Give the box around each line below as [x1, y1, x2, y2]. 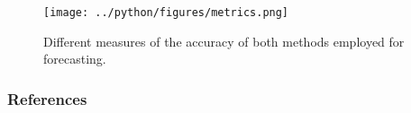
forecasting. [43, 49, 106, 68]
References [7, 87, 87, 109]
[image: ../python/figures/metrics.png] [43, 6, 289, 19]
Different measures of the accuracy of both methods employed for [43, 31, 405, 50]
